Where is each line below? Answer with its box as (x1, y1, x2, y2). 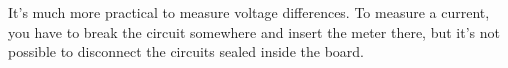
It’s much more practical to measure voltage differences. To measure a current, (8, 2, 490, 22)
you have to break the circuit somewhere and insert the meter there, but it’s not (8, 21, 500, 42)
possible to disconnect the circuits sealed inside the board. (8, 41, 364, 62)
